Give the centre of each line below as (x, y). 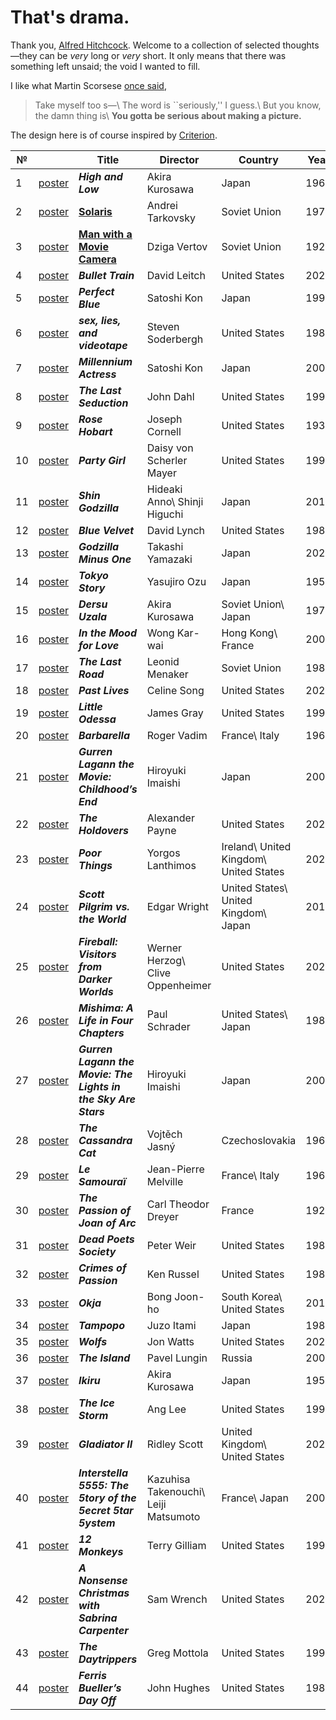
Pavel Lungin (177, 1358)
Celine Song (175, 690)
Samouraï (102, 1181)
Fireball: (98, 941)
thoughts (301, 45)
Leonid (163, 661)
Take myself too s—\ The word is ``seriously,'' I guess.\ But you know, (178, 105)
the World (102, 919)
